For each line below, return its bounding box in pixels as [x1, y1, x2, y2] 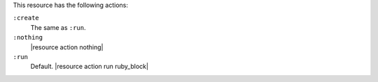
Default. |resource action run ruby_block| [30, 63, 148, 71]
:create [13, 14, 40, 22]
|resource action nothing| [30, 42, 104, 51]
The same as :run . [30, 23, 86, 31]
